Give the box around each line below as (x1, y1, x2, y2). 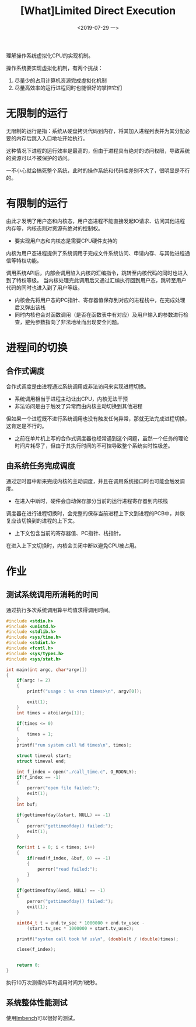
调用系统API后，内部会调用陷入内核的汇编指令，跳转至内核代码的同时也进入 (6, 269, 188, 276)
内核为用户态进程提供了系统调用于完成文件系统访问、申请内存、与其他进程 (6, 249, 185, 256)
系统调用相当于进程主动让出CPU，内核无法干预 (14, 395, 128, 402)
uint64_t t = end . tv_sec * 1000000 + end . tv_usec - (16, 920, 145, 926)
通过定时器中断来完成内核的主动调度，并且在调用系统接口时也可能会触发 (6, 477, 180, 484)
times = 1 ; (27, 731, 54, 737)
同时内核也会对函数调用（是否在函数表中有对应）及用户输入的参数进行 (14, 311, 184, 318)
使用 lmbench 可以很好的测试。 (6, 1014, 78, 1021)
